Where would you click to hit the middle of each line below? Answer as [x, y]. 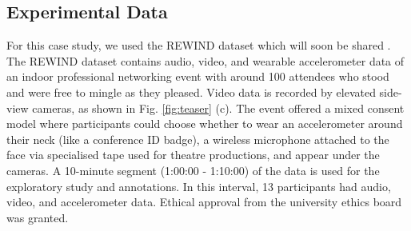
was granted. [38, 217]
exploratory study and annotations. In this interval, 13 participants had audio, [199, 186]
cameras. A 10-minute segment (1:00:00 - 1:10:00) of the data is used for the [193, 170]
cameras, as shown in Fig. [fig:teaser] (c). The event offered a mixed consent [218, 108]
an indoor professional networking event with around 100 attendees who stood [198, 76]
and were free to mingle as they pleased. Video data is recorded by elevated [191, 92]
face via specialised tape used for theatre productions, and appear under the [193, 155]
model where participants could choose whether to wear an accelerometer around [205, 123]
